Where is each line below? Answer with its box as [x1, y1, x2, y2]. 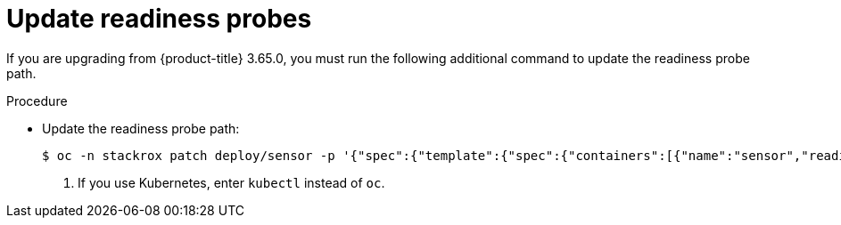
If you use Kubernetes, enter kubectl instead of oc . [78, 174, 385, 190]
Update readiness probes [6, 4, 312, 34]
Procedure [6, 92, 68, 108]
